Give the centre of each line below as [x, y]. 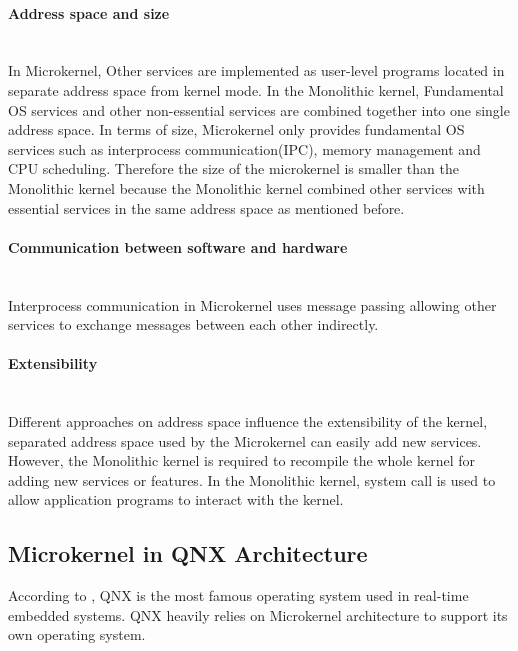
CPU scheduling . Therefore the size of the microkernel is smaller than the [233, 168]
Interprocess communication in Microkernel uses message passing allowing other [252, 304]
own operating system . [77, 634]
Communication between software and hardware [178, 246]
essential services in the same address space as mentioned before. [206, 207]
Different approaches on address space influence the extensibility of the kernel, [248, 421]
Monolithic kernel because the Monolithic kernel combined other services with [246, 187]
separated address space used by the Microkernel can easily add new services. [245, 440]
